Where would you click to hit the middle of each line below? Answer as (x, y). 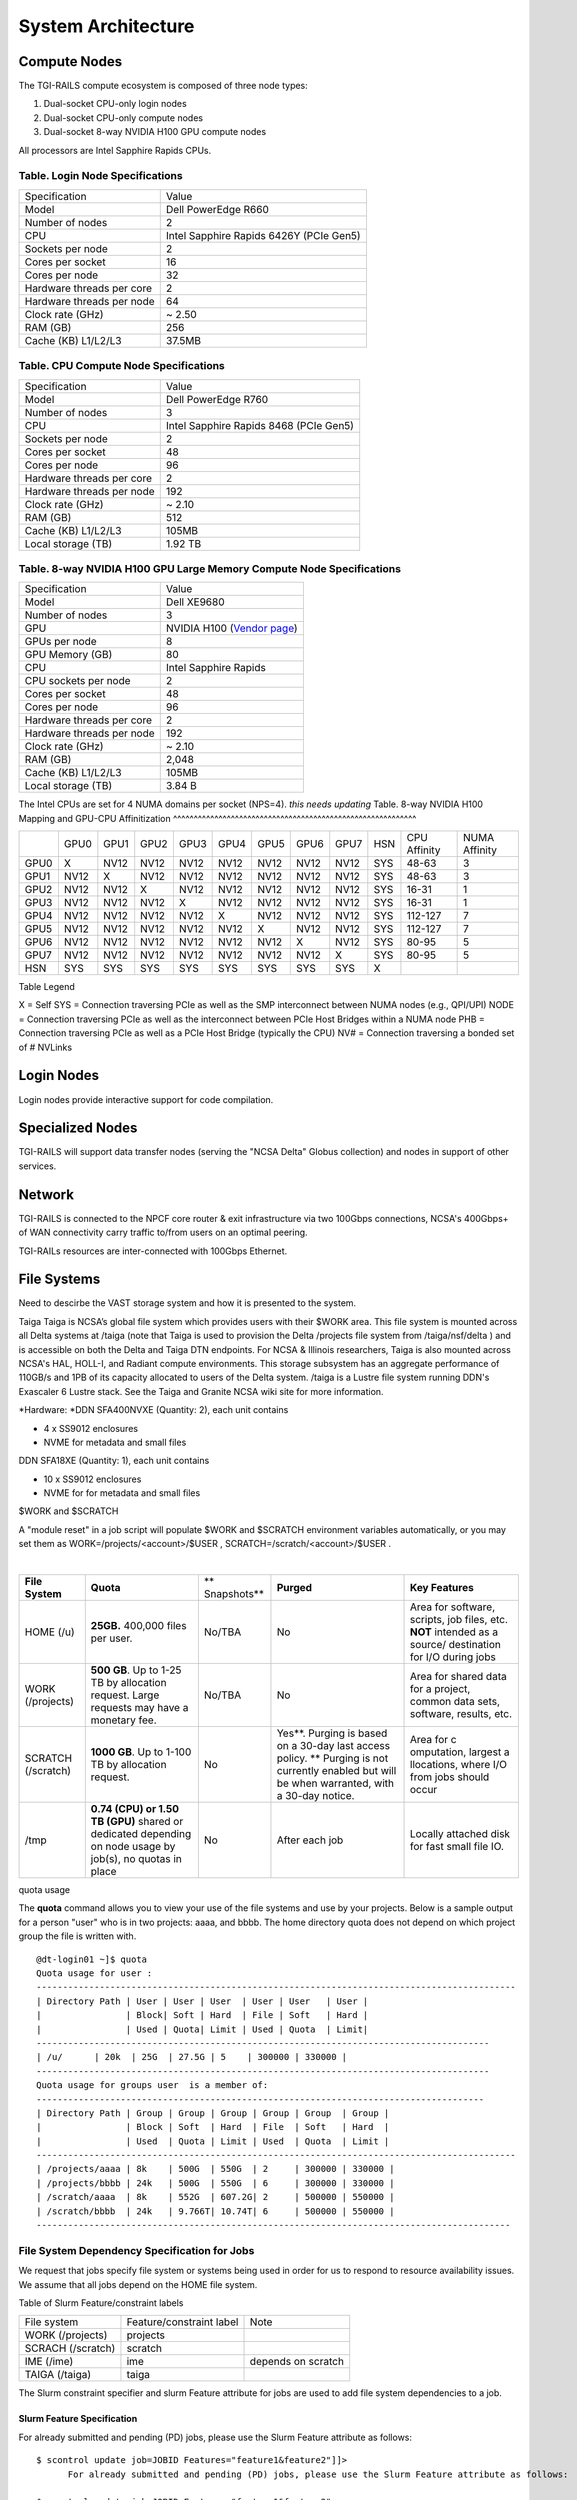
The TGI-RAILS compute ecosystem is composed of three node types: (163, 86)
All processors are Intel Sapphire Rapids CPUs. (115, 150)
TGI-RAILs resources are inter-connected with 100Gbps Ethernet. (153, 1251)
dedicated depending (141, 1834)
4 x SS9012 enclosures (91, 1428)
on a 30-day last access (333, 1746)
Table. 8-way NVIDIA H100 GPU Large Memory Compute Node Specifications (210, 568)
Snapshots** (234, 1594)
